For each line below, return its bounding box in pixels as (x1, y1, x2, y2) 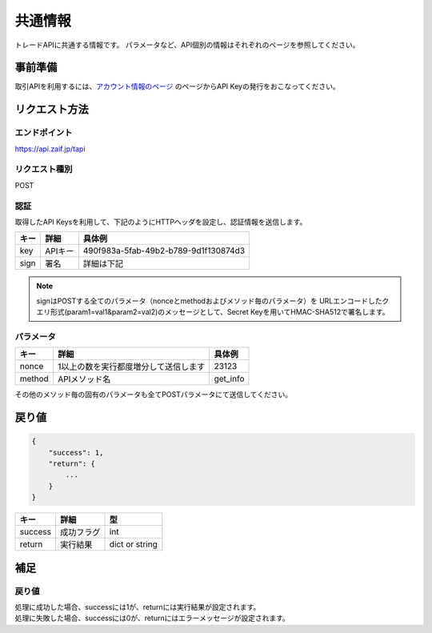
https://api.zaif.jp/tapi (14, 144, 86, 154)
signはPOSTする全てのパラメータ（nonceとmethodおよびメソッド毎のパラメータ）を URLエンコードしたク (36, 296, 390, 306)
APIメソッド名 (57, 374, 111, 385)
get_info (214, 373, 245, 384)
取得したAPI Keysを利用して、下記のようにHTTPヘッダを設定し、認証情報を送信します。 (14, 217, 307, 226)
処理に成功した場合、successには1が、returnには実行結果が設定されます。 (14, 602, 261, 611)
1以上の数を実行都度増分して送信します (57, 361, 206, 372)
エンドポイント (14, 127, 73, 138)
